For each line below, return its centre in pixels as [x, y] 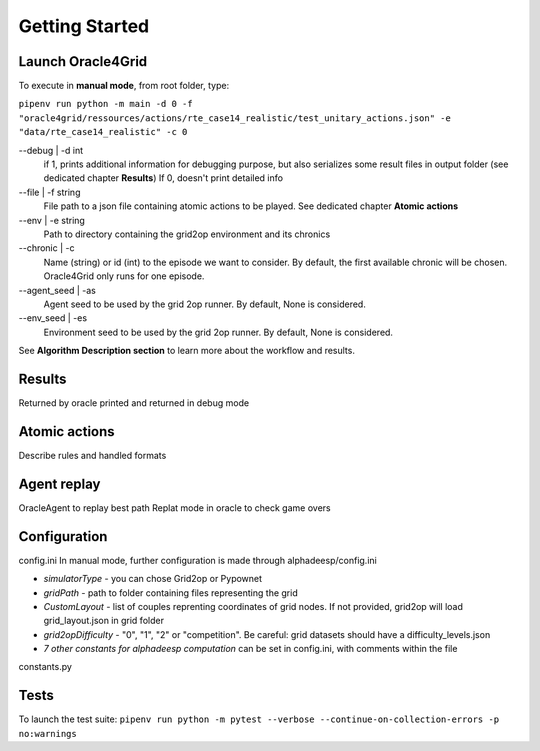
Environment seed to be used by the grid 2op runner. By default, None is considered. [218, 332]
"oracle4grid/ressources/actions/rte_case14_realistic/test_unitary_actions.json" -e [235, 118]
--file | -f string [49, 192]
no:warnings [47, 733]
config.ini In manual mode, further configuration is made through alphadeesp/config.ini [197, 560]
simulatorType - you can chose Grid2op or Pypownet [153, 579]
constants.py [45, 667]
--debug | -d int [51, 150]
